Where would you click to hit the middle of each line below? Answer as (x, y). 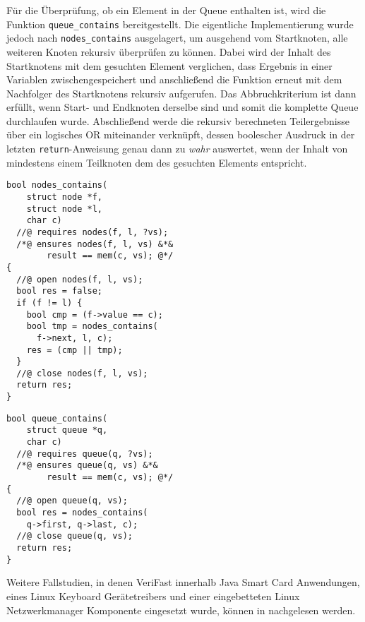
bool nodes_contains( (57, 185)
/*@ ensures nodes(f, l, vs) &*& (95, 244)
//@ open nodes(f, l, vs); (80, 279)
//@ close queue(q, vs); (74, 536)
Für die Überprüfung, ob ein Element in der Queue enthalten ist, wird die (166, 10)
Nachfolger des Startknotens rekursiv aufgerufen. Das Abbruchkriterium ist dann (181, 93)
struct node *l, (65, 209)
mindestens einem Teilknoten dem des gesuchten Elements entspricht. (157, 162)
